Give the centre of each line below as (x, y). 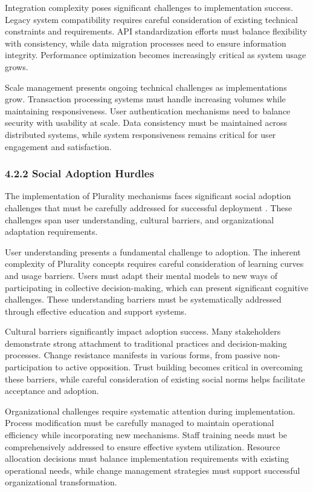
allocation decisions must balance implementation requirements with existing (147, 458)
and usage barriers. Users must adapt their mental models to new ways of (141, 275)
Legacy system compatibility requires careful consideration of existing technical (151, 19)
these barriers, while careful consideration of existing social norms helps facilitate (155, 379)
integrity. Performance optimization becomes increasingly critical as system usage (156, 55)
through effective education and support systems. (96, 311)
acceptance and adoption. (52, 391)
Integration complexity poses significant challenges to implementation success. (149, 7)
